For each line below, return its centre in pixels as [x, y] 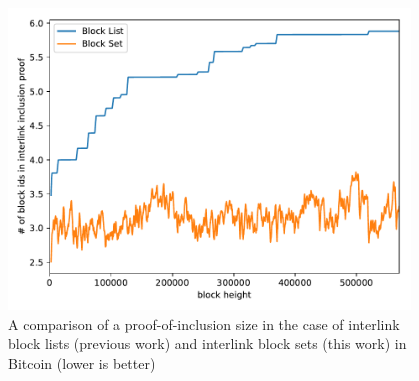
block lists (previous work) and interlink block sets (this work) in [207, 343]
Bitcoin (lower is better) [82, 362]
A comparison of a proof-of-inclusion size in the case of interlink [204, 323]
